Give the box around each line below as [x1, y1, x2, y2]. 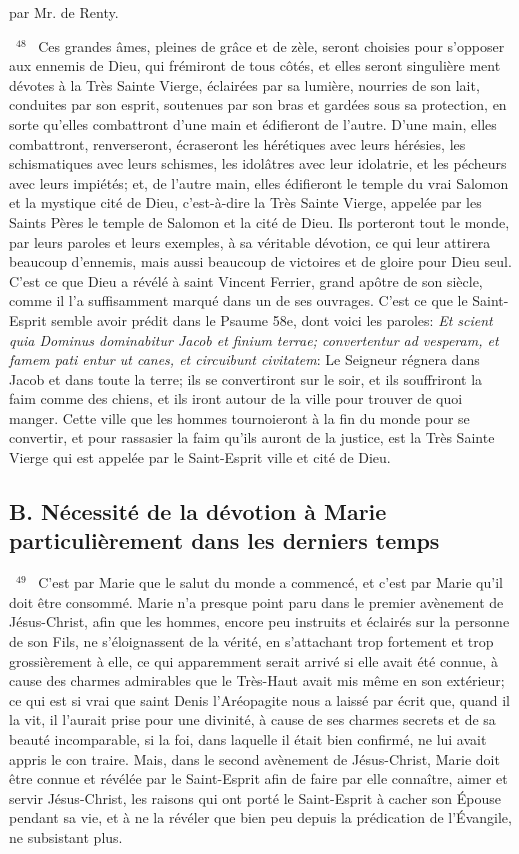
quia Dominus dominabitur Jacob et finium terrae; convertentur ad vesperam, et [9, 329, 499, 350]
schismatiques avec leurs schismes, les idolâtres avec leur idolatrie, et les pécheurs [9, 153, 507, 174]
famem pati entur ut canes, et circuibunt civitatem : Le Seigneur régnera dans [9, 349, 480, 370]
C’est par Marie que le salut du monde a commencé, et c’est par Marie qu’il [38, 572, 503, 593]
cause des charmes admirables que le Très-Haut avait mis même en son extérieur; [9, 670, 505, 691]
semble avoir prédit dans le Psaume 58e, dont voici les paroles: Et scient [51, 309, 493, 330]
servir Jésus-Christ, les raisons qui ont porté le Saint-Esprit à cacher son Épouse [9, 787, 501, 808]
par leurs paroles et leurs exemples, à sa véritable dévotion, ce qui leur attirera [9, 231, 491, 252]
